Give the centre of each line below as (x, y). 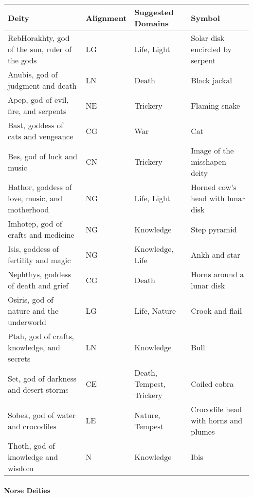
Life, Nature (155, 311)
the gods (22, 60)
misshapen (208, 162)
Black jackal (211, 80)
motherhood (28, 209)
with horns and (217, 420)
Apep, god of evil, (38, 100)
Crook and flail (217, 311)
